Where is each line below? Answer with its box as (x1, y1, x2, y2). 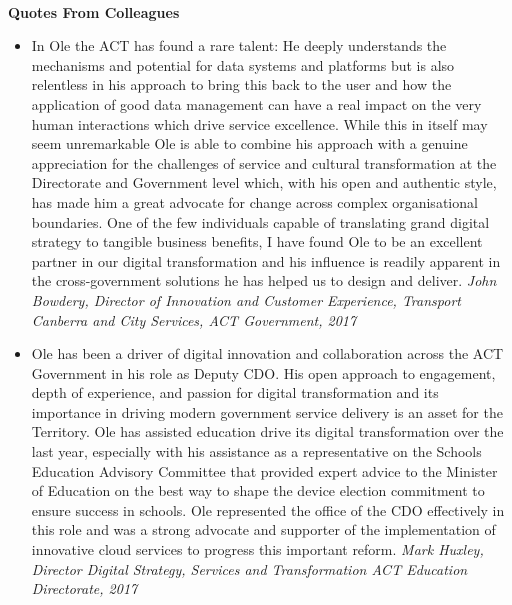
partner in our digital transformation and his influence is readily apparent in (31, 250, 501, 271)
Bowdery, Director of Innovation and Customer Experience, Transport (31, 289, 461, 310)
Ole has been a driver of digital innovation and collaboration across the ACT (31, 343, 504, 364)
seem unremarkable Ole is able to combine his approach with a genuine (31, 133, 468, 154)
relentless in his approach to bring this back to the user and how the (31, 74, 452, 95)
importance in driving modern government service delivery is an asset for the (31, 401, 503, 422)
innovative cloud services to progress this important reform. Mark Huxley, (31, 539, 484, 560)
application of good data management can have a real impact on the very (31, 93, 482, 114)
